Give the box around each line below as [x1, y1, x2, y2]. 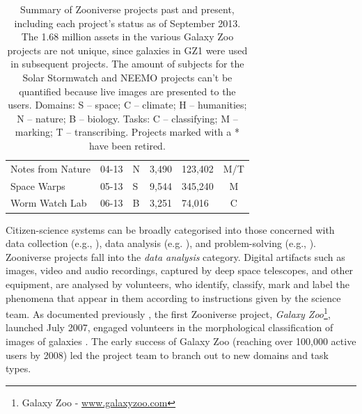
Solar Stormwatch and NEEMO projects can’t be [22, 70, 233, 84]
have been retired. [89, 138, 166, 152]
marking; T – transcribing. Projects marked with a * [15, 125, 239, 139]
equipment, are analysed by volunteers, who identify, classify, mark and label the [6, 276, 349, 291]
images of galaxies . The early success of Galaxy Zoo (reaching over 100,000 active [6, 333, 356, 348]
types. [6, 361, 31, 376]
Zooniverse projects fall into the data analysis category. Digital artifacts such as [6, 249, 345, 264]
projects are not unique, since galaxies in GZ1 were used [7, 42, 248, 57]
